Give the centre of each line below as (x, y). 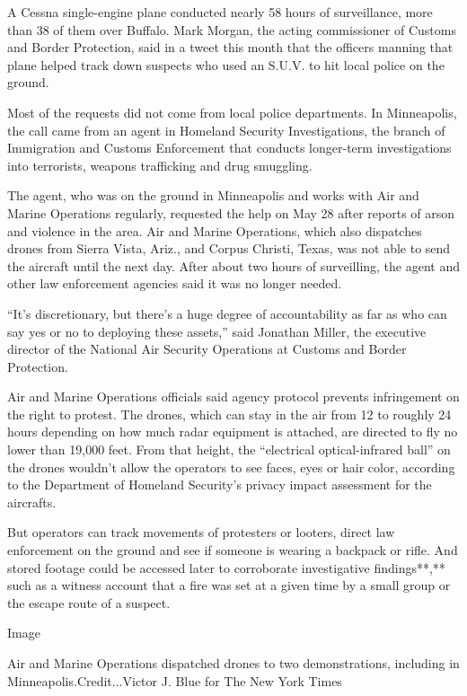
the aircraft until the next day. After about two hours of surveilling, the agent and (234, 265)
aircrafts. (32, 502)
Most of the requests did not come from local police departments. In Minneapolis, (232, 112)
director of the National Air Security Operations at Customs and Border (207, 349)
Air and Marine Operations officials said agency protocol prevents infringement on (233, 396)
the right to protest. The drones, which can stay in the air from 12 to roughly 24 (229, 414)
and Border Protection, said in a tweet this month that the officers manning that (230, 47)
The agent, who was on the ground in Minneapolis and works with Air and (213, 195)
